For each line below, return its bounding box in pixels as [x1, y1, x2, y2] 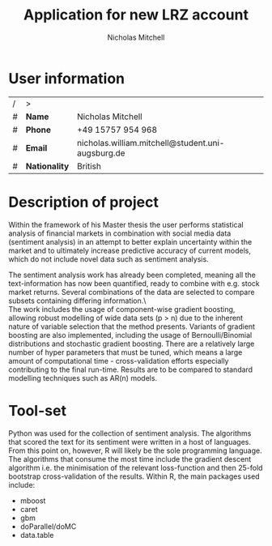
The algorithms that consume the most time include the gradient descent [8, 454, 252, 463]
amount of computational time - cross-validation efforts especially [8, 356, 229, 365]
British [76, 160, 101, 172]
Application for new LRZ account [23, 6, 249, 24]
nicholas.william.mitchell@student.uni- [76, 137, 225, 148]
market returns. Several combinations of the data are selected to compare [8, 287, 255, 296]
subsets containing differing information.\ [8, 296, 147, 305]
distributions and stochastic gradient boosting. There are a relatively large [8, 339, 255, 348]
